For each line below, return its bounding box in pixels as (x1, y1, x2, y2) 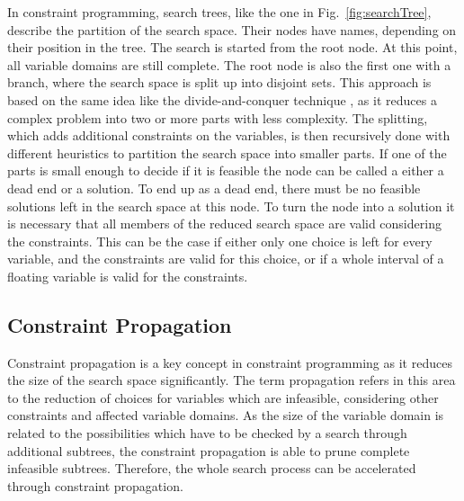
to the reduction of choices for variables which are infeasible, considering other (7, 388, 439, 407)
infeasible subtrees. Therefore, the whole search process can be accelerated (7, 459, 416, 478)
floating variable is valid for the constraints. (7, 266, 248, 285)
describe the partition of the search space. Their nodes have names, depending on (7, 20, 457, 39)
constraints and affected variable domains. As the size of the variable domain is (7, 406, 444, 425)
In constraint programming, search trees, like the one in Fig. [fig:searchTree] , (7, 3, 432, 21)
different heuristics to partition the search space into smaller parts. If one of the (7, 143, 447, 162)
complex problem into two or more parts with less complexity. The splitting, (7, 108, 428, 127)
